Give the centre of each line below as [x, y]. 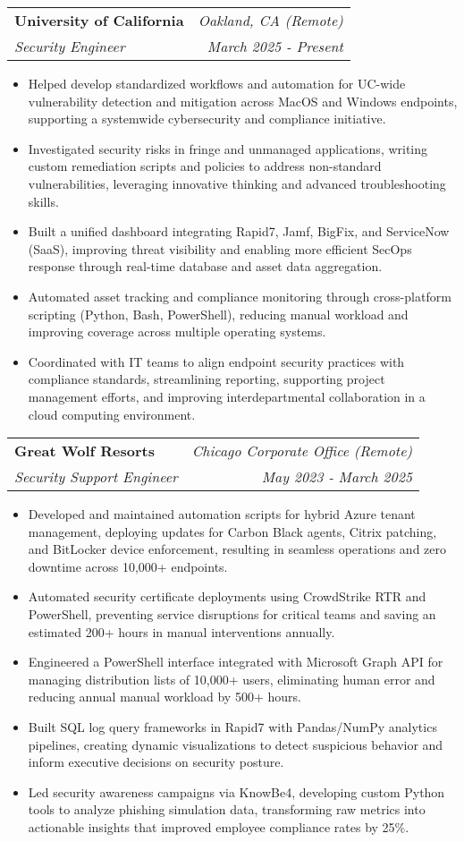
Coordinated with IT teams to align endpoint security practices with [216, 361]
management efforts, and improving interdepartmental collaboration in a [227, 396]
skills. [43, 201]
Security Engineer [70, 46]
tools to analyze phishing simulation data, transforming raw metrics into [227, 809]
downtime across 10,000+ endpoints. [128, 566]
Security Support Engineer [96, 477]
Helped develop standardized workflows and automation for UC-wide [217, 83]
